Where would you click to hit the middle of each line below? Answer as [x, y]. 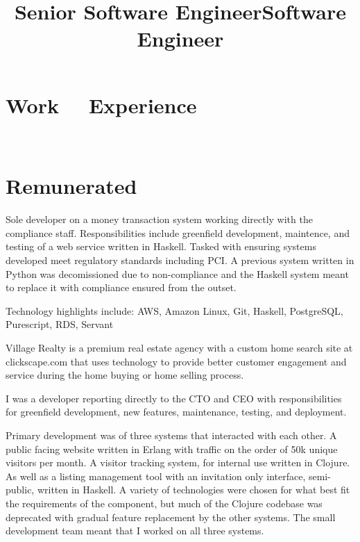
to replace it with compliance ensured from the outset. [121, 287]
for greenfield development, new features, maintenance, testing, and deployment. [176, 412]
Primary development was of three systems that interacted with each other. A [171, 435]
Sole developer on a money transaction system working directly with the [159, 219]
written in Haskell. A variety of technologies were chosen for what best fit [194, 490]
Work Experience [101, 105]
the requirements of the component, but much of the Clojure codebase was [164, 503]
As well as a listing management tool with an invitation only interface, [156, 476]
